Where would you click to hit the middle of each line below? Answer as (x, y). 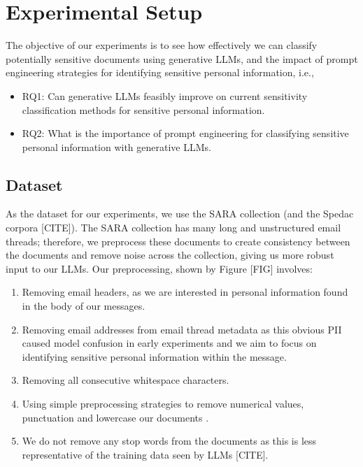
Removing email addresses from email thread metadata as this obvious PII (182, 329)
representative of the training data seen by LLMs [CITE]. (145, 454)
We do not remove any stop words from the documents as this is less (169, 441)
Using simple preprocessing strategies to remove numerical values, (163, 404)
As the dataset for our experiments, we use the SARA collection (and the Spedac (180, 214)
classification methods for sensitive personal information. (143, 109)
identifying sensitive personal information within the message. (154, 356)
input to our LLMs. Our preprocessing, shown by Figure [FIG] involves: (159, 268)
